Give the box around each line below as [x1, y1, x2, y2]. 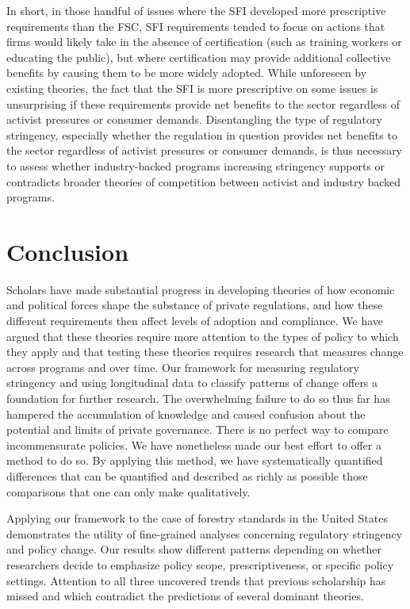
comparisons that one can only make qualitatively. [6, 483, 251, 500]
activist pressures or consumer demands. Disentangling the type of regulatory [6, 111, 382, 128]
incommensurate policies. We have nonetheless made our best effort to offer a [6, 436, 381, 453]
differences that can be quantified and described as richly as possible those [6, 467, 368, 484]
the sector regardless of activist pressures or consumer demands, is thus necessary [6, 142, 403, 159]
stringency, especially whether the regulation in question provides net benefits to [6, 126, 397, 143]
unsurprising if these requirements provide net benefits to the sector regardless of [6, 95, 400, 112]
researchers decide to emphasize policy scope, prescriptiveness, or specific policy [6, 556, 394, 573]
